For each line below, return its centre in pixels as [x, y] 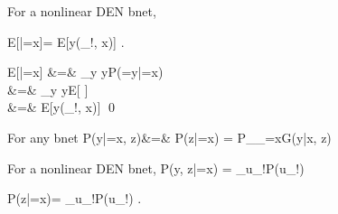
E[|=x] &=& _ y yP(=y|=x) [85, 72]
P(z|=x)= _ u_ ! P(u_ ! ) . [75, 198]
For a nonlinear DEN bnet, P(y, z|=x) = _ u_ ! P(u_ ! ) [156, 167]
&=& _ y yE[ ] [48, 89]
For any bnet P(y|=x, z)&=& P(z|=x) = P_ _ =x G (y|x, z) [169, 137]
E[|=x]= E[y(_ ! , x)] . [66, 41]
